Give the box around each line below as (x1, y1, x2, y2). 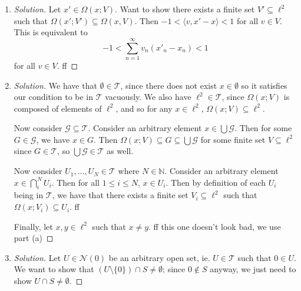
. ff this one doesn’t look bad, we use (148, 220, 281, 232)
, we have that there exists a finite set (52, 189, 188, 201)
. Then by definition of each (166, 176, 266, 188)
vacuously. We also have (105, 91, 191, 103)
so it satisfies (241, 79, 287, 91)
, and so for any (115, 102, 173, 114)
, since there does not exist (120, 79, 217, 91)
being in (14, 189, 44, 201)
